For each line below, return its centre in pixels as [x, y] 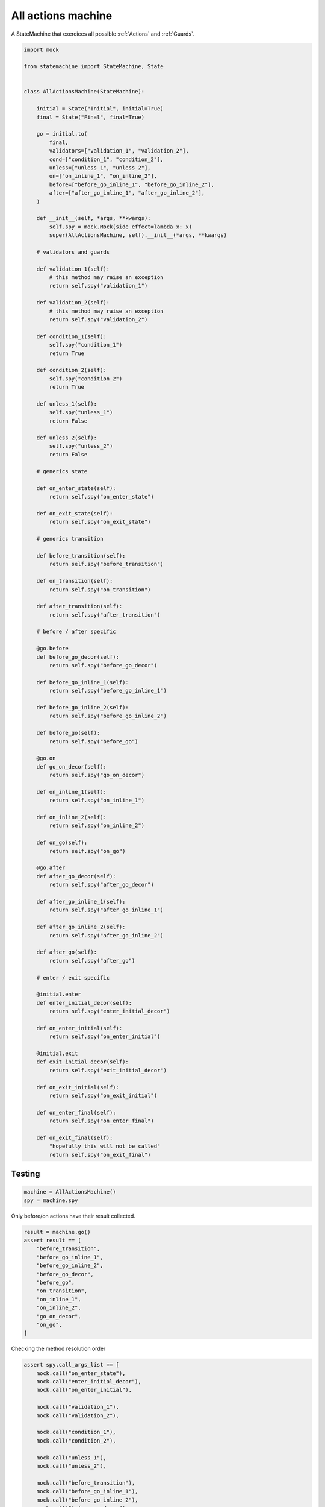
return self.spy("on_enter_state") [102, 497]
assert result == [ [52, 1241]
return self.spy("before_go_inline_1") [108, 691]
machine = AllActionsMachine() [70, 1192]
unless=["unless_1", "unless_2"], [100, 168]
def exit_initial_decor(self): [82, 1062]
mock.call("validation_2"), [78, 1415]
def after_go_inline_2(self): [81, 927]
